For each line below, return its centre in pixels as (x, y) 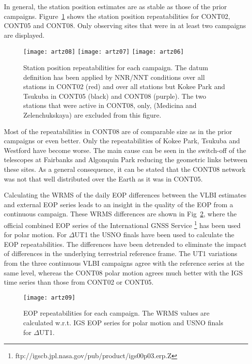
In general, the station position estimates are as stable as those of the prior (116, 6)
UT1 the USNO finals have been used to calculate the (154, 235)
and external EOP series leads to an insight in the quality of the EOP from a (118, 204)
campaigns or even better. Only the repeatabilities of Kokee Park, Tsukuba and (122, 141)
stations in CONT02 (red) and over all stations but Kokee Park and (124, 86)
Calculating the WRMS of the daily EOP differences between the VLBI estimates (125, 195)
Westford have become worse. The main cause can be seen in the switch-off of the (125, 150)
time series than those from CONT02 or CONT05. (79, 282)
